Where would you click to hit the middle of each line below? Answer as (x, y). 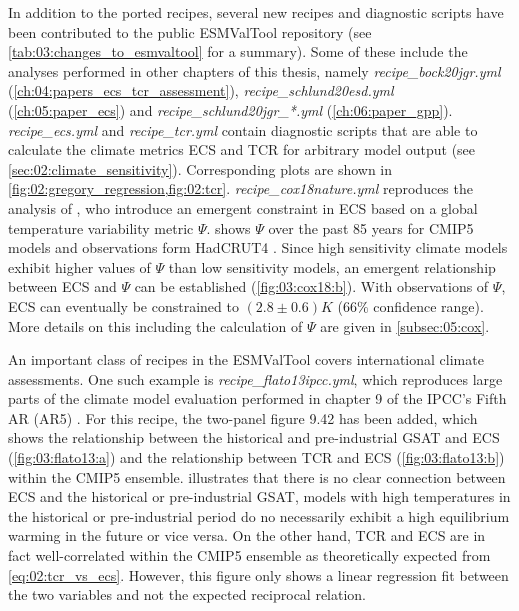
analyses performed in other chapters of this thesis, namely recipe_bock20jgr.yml (254, 70)
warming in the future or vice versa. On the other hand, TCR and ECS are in (247, 535)
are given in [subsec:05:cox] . (405, 325)
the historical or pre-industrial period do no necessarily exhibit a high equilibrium (259, 515)
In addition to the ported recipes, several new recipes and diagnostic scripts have (256, 12)
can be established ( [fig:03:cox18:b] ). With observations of (311, 286)
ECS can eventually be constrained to (123, 305)
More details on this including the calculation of (155, 325)
